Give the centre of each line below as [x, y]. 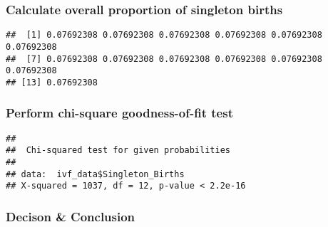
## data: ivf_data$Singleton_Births [95, 174]
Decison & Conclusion [71, 216]
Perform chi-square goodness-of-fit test [119, 113]
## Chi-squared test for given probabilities [118, 151]
